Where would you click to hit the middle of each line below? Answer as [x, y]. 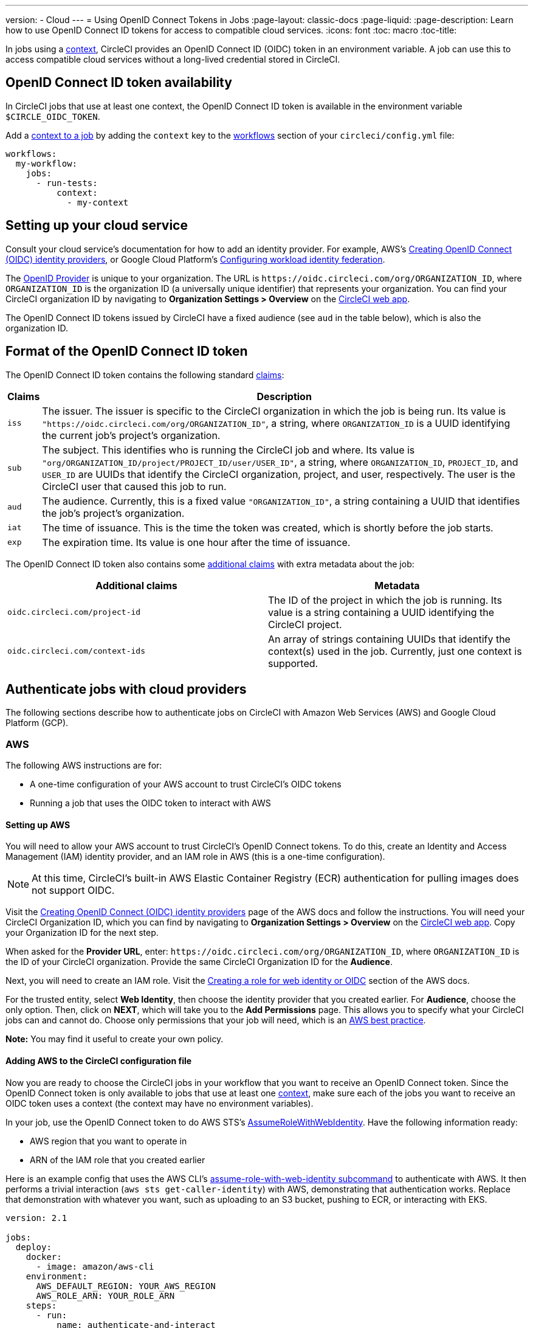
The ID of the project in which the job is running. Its [385, 600]
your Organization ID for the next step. [82, 933]
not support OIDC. [73, 891]
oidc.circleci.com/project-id [74, 612]
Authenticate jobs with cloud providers [126, 689]
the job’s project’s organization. [113, 513]
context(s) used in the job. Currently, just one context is [395, 651]
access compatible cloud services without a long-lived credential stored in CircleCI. [173, 59]
